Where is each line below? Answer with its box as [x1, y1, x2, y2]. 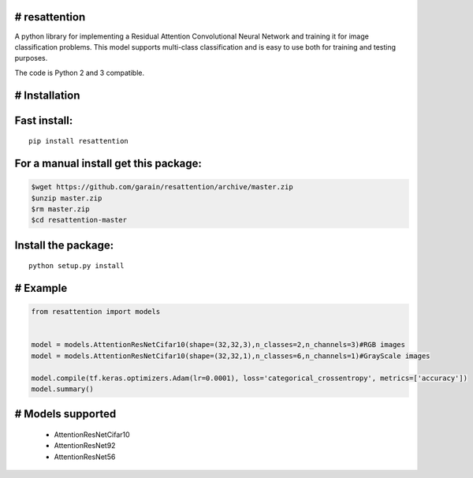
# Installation [14, 88, 80, 102]
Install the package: [14, 238, 114, 252]
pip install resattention [28, 136, 129, 146]
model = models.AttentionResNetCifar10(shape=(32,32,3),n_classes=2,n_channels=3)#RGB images [31, 340, 406, 349]
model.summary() [31, 385, 95, 394]
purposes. [14, 54, 48, 63]
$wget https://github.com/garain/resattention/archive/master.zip [31, 182, 293, 192]
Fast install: [14, 114, 73, 127]
